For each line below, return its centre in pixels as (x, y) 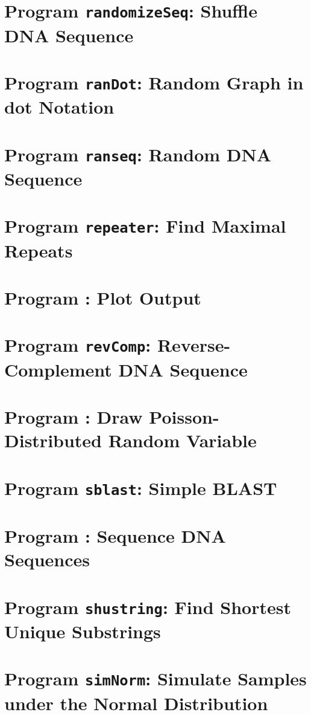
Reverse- (194, 345)
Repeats (39, 250)
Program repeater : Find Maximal (145, 226)
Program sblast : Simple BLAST (141, 487)
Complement (58, 369)
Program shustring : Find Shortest (148, 607)
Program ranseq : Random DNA (138, 154)
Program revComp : (78, 345)
